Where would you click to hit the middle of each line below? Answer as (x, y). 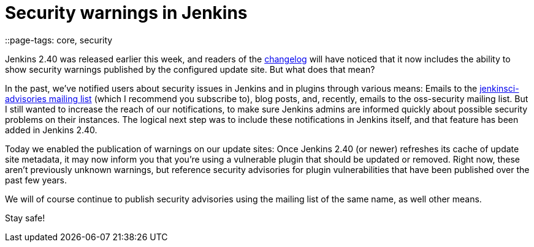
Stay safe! (25, 218)
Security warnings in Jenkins (126, 13)
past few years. (36, 180)
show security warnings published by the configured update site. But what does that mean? (190, 69)
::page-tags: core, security (59, 40)
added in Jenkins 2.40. (51, 130)
